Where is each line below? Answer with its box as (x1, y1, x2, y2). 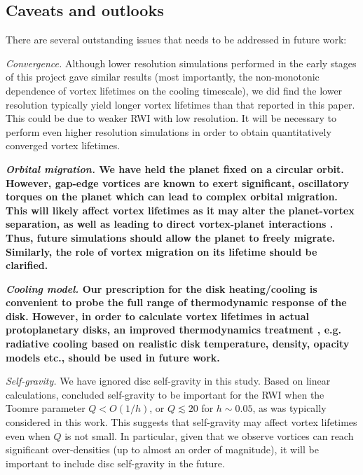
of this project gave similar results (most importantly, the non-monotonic (6, 69, 320, 84)
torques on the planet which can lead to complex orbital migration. (6, 189, 338, 204)
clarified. (6, 258, 48, 273)
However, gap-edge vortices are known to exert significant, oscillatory (6, 175, 350, 190)
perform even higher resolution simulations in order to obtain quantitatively (6, 124, 331, 139)
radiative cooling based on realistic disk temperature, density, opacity (6, 336, 350, 351)
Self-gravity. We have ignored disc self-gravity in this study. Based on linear (6, 373, 331, 388)
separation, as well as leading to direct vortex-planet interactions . (6, 216, 334, 231)
